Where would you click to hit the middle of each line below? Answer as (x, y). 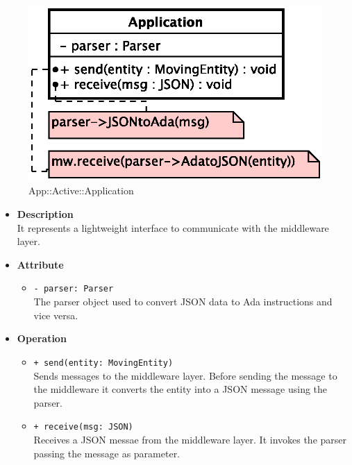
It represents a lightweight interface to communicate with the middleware (173, 227)
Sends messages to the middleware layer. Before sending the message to (185, 375)
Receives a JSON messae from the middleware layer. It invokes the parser (190, 439)
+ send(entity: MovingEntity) (103, 363)
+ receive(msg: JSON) (83, 427)
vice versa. (56, 315)
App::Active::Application (81, 191)
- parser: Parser (74, 289)
